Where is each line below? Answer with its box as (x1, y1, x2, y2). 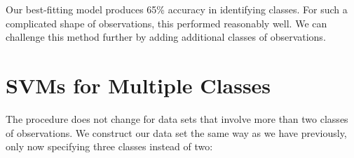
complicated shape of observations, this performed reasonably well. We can (6, 15, 327, 30)
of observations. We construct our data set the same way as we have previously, (6, 125, 347, 140)
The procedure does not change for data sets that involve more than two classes (6, 111, 348, 126)
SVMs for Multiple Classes (6, 70, 271, 99)
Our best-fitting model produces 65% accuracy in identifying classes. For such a (6, 2, 348, 16)
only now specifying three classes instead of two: (6, 139, 213, 154)
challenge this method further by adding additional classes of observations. (6, 29, 326, 44)
